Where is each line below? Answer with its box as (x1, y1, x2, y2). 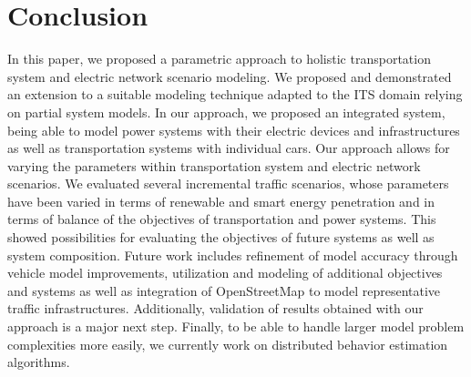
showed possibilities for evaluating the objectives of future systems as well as (7, 228, 435, 247)
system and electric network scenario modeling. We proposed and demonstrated (7, 66, 452, 86)
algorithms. (7, 352, 70, 372)
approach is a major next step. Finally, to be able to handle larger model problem (7, 317, 465, 336)
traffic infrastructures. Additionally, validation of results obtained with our (7, 299, 424, 318)
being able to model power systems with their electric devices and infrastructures (7, 120, 460, 139)
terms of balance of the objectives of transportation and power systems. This (7, 209, 436, 229)
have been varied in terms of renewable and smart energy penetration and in (7, 191, 435, 210)
